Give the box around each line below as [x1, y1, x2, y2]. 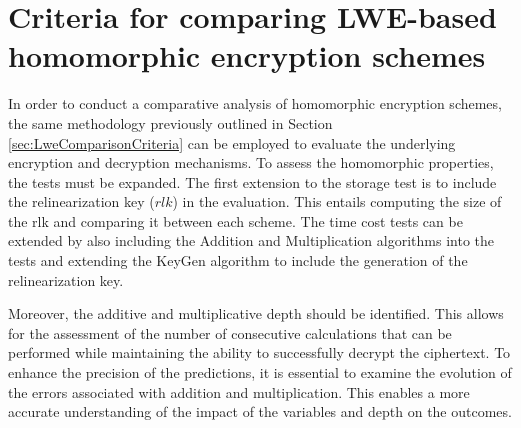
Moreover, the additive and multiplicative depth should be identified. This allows [8, 303, 504, 324]
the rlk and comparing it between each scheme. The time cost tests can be [8, 210, 463, 231]
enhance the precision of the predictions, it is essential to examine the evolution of [8, 362, 512, 383]
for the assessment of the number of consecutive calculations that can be [8, 322, 452, 343]
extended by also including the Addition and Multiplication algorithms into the [8, 230, 494, 251]
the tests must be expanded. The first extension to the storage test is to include [8, 171, 497, 192]
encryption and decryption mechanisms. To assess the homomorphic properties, [8, 152, 494, 173]
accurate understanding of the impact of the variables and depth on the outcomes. [8, 401, 512, 422]
